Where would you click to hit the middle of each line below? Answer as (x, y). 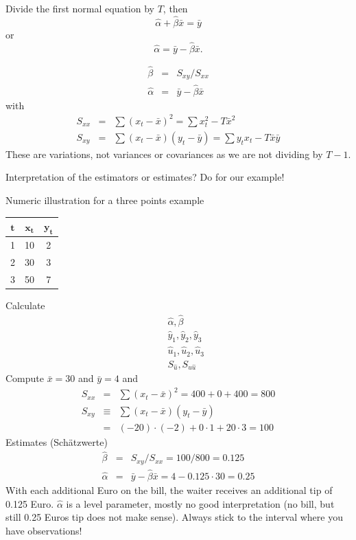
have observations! (44, 530)
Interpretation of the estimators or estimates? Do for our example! (145, 177)
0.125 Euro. (30, 503)
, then (175, 8)
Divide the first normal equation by (80, 8)
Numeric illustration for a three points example (105, 200)
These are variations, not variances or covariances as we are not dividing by (164, 154)
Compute (25, 378)
